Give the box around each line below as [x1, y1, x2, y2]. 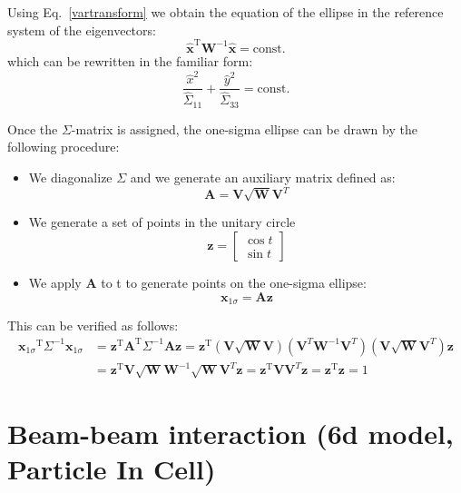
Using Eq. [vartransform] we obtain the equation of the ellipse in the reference [7, 3, 444, 21]
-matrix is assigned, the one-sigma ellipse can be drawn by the [71, 119, 417, 138]
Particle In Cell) [7, 450, 216, 488]
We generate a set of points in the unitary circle [28, 212, 296, 232]
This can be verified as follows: [7, 316, 179, 335]
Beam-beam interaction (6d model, [7, 415, 454, 452]
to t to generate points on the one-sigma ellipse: [101, 273, 367, 292]
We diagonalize [28, 167, 113, 186]
